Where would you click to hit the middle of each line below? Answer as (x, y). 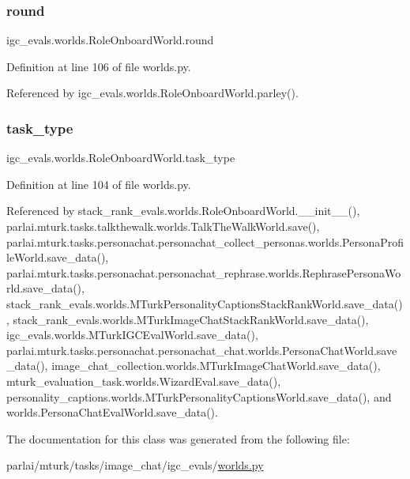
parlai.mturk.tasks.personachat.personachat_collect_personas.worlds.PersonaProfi (205, 241)
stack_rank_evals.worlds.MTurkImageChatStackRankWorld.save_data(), (191, 319)
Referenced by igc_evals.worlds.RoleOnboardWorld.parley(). (152, 93)
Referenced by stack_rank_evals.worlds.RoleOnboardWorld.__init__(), (183, 211)
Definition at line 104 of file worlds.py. (99, 184)
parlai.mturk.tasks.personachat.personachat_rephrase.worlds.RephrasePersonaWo (204, 272)
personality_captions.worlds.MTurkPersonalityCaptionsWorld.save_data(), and (199, 396)
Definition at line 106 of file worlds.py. (99, 66)
